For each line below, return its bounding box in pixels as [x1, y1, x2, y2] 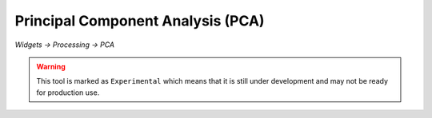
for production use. [36, 88, 100, 97]
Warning [36, 61, 66, 71]
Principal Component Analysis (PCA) [14, 12, 265, 29]
